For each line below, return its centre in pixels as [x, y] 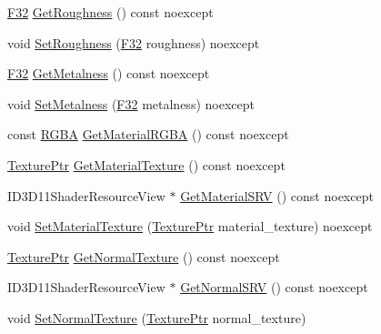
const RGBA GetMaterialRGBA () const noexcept [148, 134]
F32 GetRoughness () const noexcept [110, 12]
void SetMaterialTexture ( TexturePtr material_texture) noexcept [190, 226]
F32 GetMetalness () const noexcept [109, 73]
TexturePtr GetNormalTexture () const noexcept [144, 256]
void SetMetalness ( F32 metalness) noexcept [131, 103]
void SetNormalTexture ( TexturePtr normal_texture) [157, 317]
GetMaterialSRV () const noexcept [277, 195]
